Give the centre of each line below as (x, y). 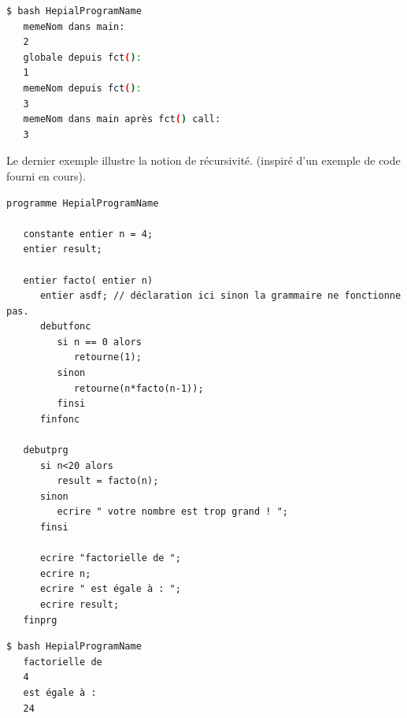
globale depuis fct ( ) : (82, 57)
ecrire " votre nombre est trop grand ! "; (172, 512)
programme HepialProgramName (83, 203)
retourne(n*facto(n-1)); (139, 388)
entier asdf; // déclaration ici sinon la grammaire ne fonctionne (220, 296)
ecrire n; (65, 573)
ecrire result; (80, 604)
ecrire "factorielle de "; (110, 558)
